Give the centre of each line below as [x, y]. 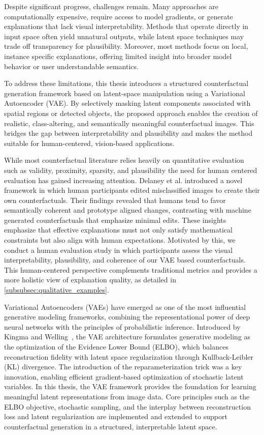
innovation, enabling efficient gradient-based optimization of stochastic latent [124, 376]
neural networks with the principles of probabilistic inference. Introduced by [122, 326]
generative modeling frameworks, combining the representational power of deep [127, 317]
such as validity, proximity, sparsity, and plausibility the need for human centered [131, 170]
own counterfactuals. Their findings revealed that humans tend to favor [115, 200]
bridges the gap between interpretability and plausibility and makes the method [128, 133]
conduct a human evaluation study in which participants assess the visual [119, 250]
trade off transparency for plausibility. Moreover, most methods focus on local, [126, 46]
